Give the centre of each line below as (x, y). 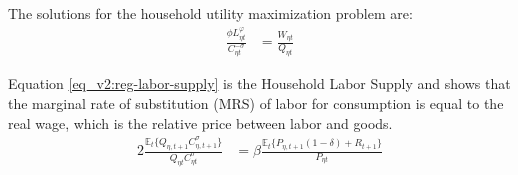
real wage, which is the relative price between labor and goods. (200, 122)
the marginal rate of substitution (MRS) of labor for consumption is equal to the (256, 102)
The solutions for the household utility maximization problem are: (210, 13)
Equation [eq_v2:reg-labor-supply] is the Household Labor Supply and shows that (259, 83)
